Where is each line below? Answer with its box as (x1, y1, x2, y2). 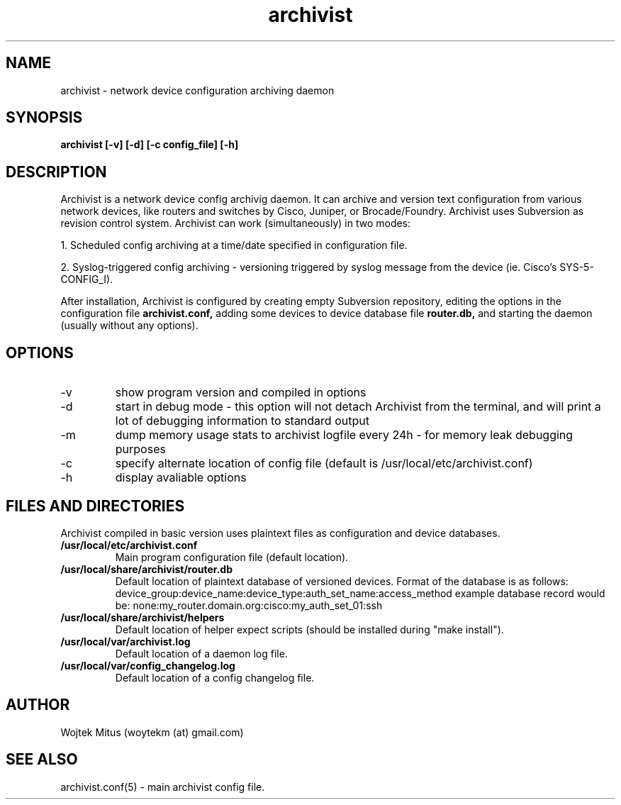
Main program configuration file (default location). (115, 550, 349, 563)
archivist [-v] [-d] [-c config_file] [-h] (60, 138, 239, 151)
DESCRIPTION (6, 162, 107, 181)
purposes (115, 442, 166, 457)
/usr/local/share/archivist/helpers (60, 611, 225, 623)
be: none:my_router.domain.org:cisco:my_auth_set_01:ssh (115, 599, 383, 611)
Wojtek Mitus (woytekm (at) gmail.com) (60, 726, 244, 738)
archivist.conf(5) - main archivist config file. (60, 780, 265, 793)
